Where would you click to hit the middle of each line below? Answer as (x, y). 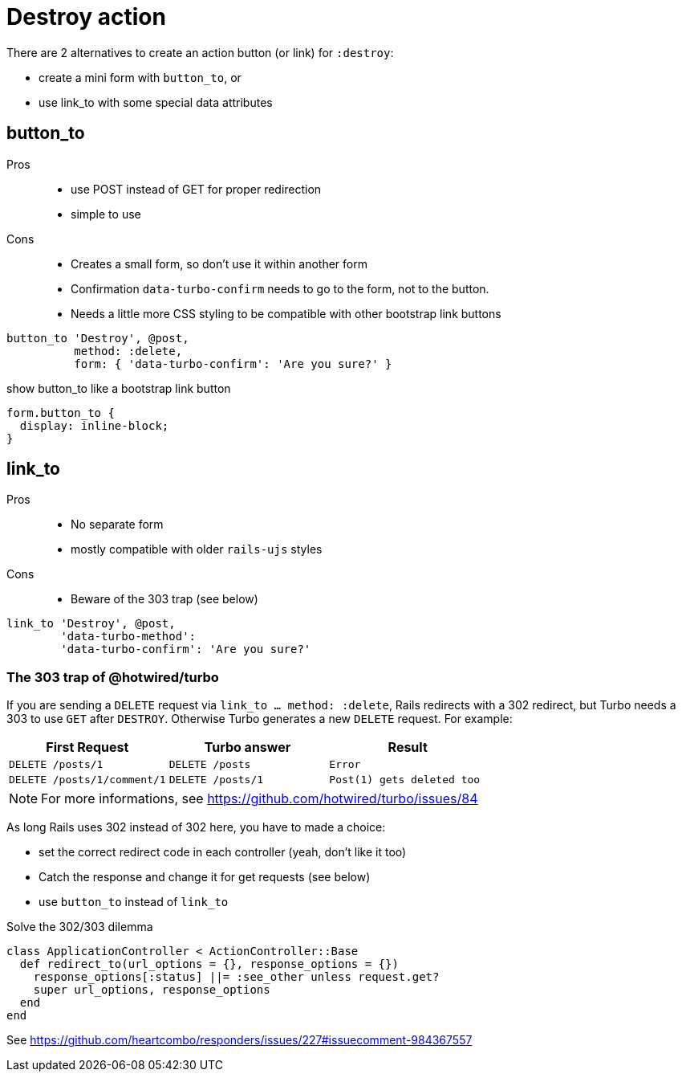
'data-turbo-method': (128, 637)
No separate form (117, 525)
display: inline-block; (94, 425)
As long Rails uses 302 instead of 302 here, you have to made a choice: (196, 827)
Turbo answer (248, 747)
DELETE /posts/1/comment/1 (87, 780)
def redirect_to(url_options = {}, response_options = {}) (209, 964)
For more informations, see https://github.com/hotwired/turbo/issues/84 (260, 799)
